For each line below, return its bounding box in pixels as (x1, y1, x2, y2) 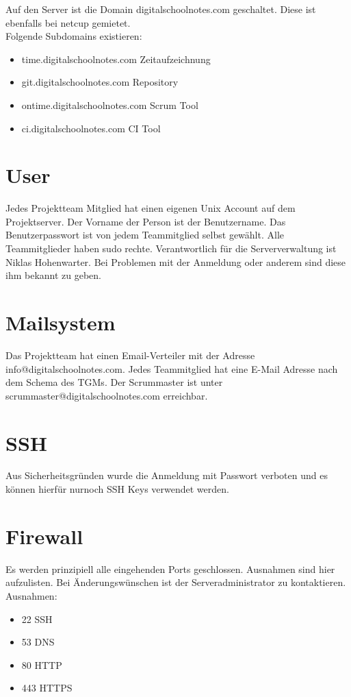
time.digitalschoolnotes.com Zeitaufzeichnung (21, 51, 211, 66)
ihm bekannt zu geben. (5, 268, 102, 282)
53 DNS (21, 635, 55, 649)
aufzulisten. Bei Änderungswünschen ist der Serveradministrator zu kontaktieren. (5, 575, 346, 589)
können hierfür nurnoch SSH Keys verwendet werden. (5, 482, 229, 496)
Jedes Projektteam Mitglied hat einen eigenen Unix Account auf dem (5, 201, 296, 215)
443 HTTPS (21, 681, 73, 695)
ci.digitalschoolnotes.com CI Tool (21, 121, 161, 135)
